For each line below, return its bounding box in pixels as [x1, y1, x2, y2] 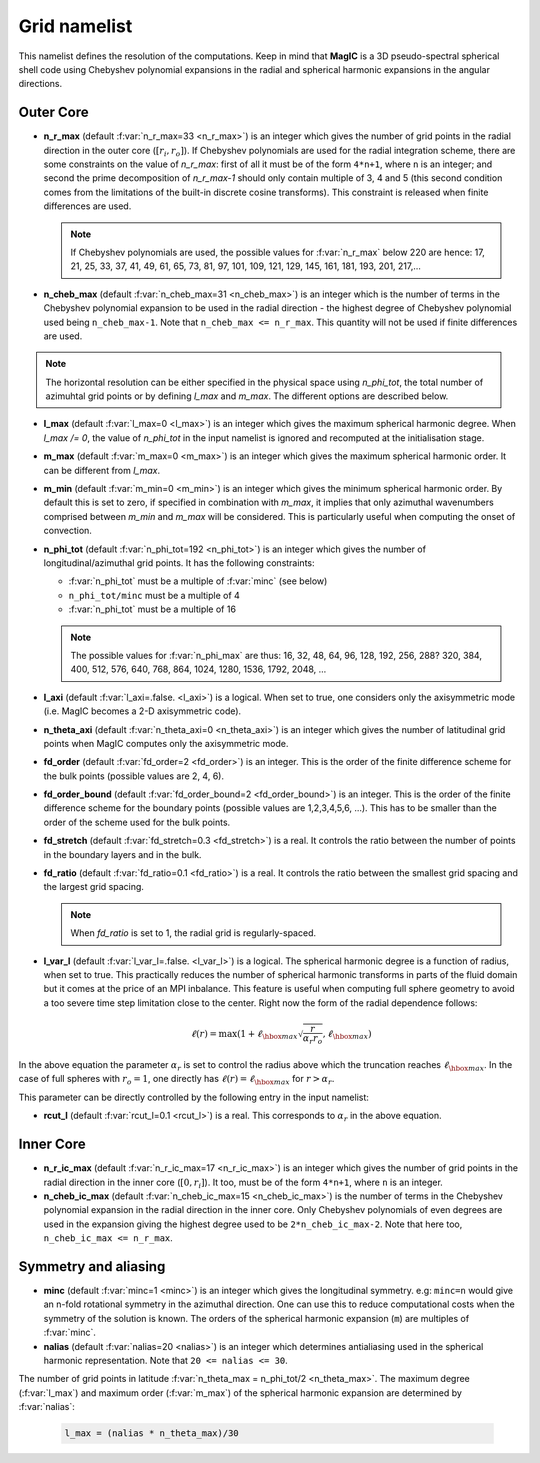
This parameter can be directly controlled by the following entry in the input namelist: [18, 1091, 370, 1103]
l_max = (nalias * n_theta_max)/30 [64, 1428, 239, 1439]
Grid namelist [18, 15, 133, 37]
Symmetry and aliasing [18, 1258, 166, 1275]
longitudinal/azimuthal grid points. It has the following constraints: [43, 557, 315, 569]
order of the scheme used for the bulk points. [43, 816, 231, 828]
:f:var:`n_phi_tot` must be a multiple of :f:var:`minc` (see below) [68, 575, 328, 587]
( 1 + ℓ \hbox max [236, 1028, 299, 1042]
